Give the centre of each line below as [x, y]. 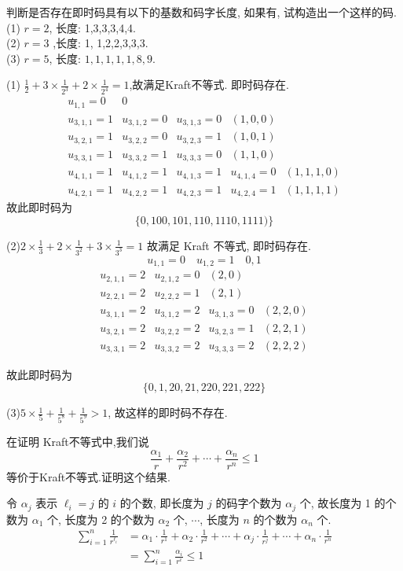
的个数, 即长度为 [162, 503]
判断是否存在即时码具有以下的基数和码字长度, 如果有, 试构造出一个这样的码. [201, 12]
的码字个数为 [249, 503]
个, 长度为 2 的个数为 [101, 519]
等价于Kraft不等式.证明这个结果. [88, 476]
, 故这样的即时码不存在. [168, 413]
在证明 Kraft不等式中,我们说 [78, 441]
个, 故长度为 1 [335, 503]
